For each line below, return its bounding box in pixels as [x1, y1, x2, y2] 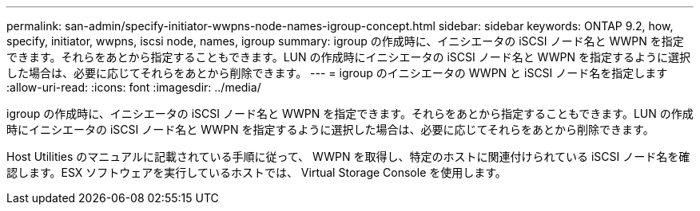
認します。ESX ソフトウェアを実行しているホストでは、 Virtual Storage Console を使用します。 [6, 166, 507, 179]
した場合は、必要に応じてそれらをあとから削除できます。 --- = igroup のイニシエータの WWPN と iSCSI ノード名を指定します [6, 66, 668, 80]
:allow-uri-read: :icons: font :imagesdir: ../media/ [6, 80, 261, 94]
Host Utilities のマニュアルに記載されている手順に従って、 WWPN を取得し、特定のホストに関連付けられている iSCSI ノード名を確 [6, 150, 690, 163]
